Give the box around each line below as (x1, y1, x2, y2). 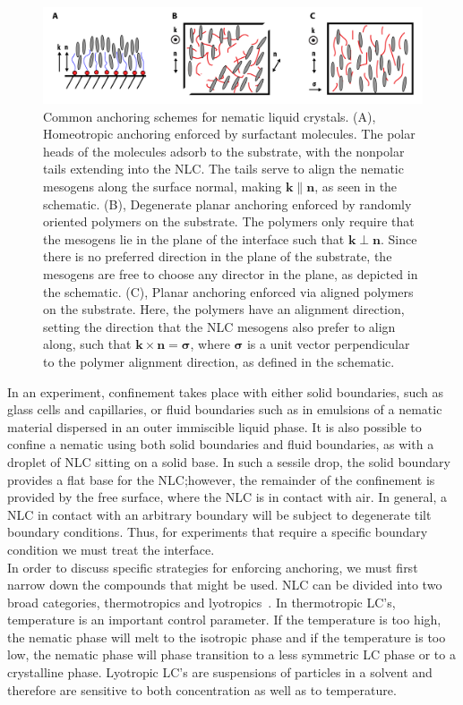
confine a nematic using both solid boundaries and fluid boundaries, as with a (7, 435, 434, 454)
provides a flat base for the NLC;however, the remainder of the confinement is (7, 470, 435, 488)
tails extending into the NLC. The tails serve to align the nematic (43, 159, 404, 178)
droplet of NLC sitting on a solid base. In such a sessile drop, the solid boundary (7, 452, 450, 471)
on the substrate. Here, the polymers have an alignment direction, (43, 300, 405, 319)
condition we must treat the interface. (7, 539, 215, 558)
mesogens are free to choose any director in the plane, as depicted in (43, 265, 418, 283)
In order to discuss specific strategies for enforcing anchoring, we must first (7, 557, 418, 576)
